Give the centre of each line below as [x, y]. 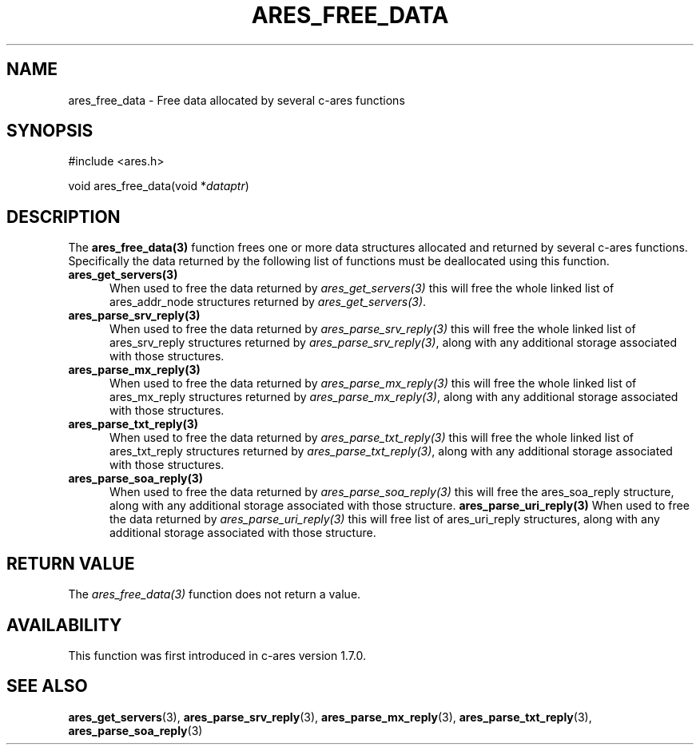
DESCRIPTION [64, 217]
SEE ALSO [47, 686]
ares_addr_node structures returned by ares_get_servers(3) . [268, 302]
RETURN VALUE [71, 563]
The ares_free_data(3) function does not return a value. [215, 594]
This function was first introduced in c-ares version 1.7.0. [217, 655]
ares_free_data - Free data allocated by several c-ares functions [237, 100]
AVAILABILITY [64, 625]
